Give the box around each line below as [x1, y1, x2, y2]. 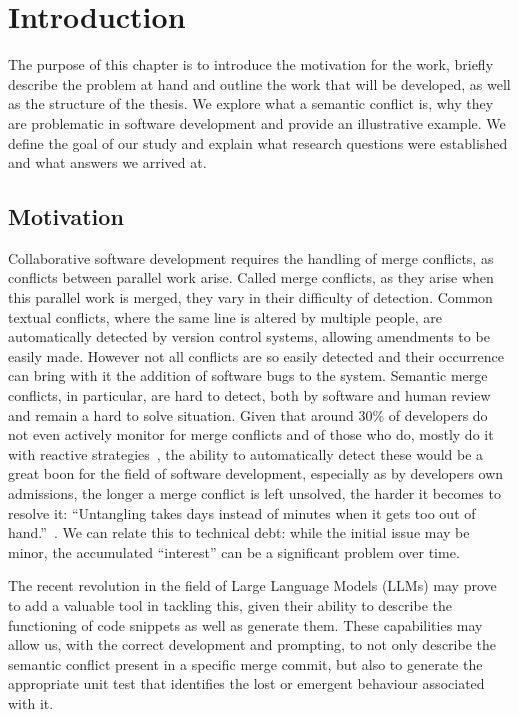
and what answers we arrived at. [8, 152, 207, 173]
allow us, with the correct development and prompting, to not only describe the [8, 634, 496, 655]
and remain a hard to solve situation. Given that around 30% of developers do [8, 404, 488, 425]
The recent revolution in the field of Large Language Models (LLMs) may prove [8, 575, 497, 596]
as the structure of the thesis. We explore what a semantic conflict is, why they [8, 93, 494, 114]
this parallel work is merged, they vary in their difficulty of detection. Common [8, 287, 493, 308]
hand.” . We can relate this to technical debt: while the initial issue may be [8, 522, 470, 543]
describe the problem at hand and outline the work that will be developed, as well [8, 73, 511, 94]
